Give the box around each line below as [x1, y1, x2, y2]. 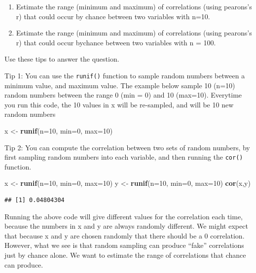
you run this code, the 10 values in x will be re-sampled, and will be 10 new [4, 99, 234, 109]
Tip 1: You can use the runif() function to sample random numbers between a [4, 70, 245, 80]
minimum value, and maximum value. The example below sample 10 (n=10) [4, 80, 235, 90]
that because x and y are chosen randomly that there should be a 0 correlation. [4, 230, 245, 240]
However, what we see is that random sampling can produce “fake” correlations [4, 240, 244, 250]
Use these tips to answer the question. [4, 54, 119, 64]
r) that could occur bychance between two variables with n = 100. [16, 37, 216, 47]
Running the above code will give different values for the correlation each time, [4, 211, 243, 221]
